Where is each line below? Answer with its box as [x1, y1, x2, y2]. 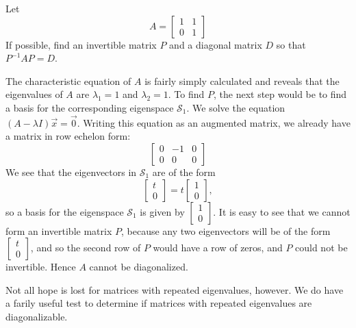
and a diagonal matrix [169, 37, 262, 51]
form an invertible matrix [5, 223, 112, 238]
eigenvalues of [5, 87, 63, 101]
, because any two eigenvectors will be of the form [120, 223, 331, 238]
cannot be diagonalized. [89, 260, 188, 274]
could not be [295, 240, 348, 255]
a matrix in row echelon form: [5, 129, 131, 143]
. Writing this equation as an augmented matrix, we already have [77, 115, 351, 129]
